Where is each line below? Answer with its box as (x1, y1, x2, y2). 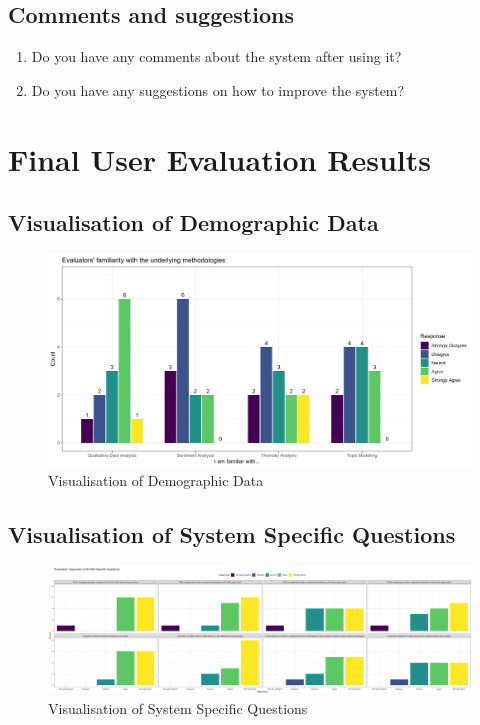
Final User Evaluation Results (8, 138, 431, 179)
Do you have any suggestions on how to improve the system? (31, 79, 405, 100)
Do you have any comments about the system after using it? (31, 46, 402, 67)
